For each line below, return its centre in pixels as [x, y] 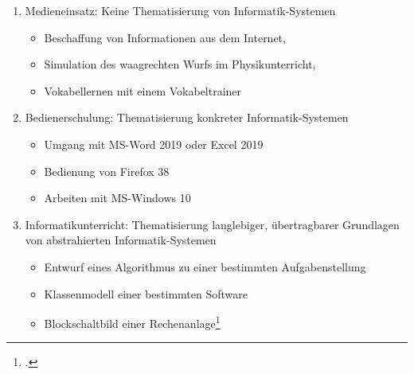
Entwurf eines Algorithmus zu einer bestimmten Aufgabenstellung [205, 266]
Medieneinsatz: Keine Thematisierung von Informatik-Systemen [180, 10]
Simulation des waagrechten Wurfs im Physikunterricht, [180, 64]
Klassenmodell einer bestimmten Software [146, 293]
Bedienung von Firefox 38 [107, 171]
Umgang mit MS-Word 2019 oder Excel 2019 [154, 144]
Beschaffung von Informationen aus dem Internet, [165, 37]
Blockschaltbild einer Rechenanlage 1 [132, 322]
